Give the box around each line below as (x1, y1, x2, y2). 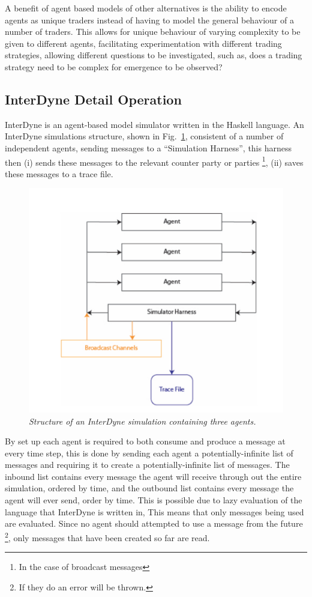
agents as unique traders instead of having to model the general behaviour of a (5, 13, 294, 26)
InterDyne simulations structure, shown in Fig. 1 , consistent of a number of (5, 130, 284, 142)
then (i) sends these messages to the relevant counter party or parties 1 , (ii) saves (5, 154, 304, 168)
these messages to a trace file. (5, 167, 113, 180)
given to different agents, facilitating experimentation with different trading (5, 37, 282, 49)
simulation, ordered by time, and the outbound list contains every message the (5, 482, 294, 494)
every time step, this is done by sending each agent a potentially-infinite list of (5, 446, 293, 459)
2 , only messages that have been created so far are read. (5, 529, 210, 544)
